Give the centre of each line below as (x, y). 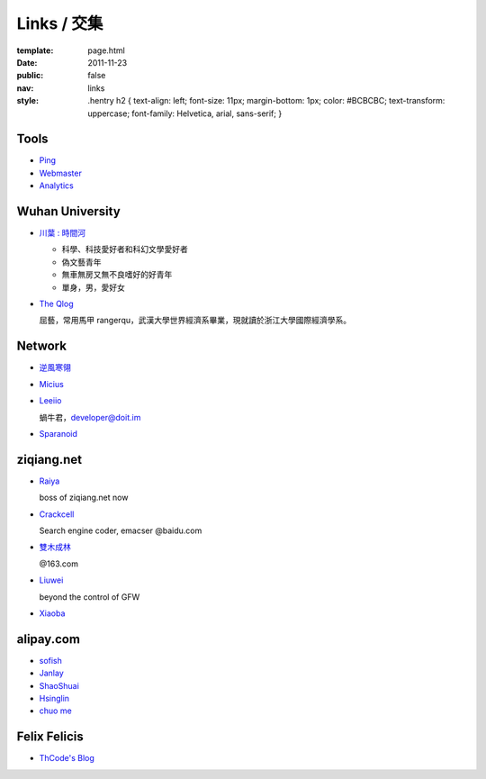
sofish (51, 660)
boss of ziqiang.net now (84, 498)
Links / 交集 (60, 23)
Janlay (52, 673)
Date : (27, 62)
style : (28, 101)
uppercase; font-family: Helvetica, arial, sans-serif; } (185, 113)
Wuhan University (68, 211)
